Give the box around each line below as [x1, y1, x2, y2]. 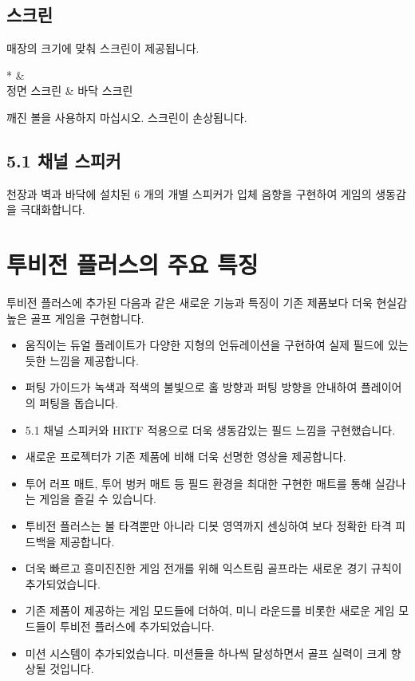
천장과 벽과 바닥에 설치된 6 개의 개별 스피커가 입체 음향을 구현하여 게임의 [6, 185, 372, 202]
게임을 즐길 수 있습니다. [39, 490, 157, 507]
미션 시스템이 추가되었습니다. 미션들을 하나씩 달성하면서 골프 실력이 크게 [25, 644, 388, 661]
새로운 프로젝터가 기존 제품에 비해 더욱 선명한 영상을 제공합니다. [25, 448, 346, 465]
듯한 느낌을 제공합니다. [25, 352, 139, 368]
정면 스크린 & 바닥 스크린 [6, 82, 133, 99]
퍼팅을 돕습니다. [39, 395, 119, 411]
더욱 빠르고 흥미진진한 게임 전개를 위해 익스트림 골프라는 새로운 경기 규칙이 [25, 560, 402, 577]
